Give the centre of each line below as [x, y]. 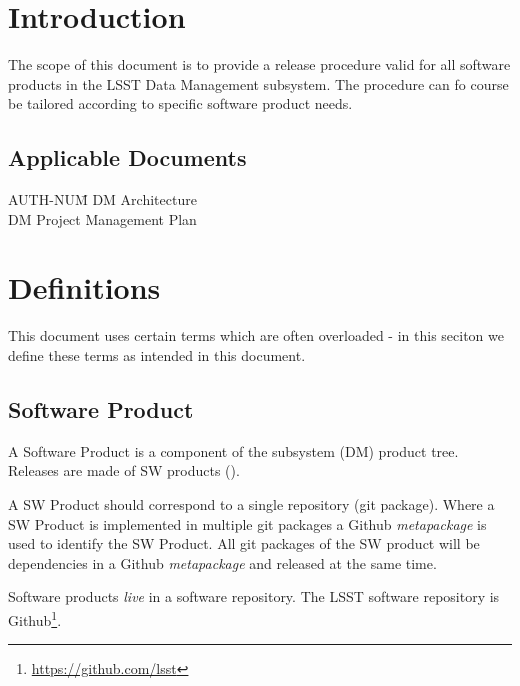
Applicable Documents [127, 157]
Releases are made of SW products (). [124, 470]
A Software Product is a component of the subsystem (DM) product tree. [233, 450]
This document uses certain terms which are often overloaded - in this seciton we [256, 335]
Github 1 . [35, 618]
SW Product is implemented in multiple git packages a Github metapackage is [247, 523]
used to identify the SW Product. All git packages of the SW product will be [244, 543]
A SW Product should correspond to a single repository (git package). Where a [251, 504]
